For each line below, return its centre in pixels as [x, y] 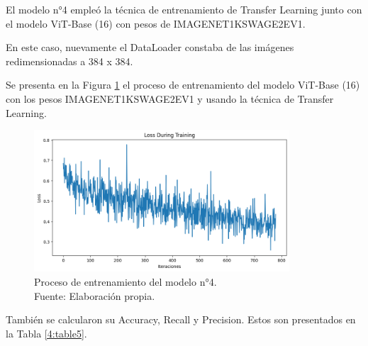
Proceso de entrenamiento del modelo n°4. [126, 281]
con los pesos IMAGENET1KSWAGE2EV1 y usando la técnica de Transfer [170, 98]
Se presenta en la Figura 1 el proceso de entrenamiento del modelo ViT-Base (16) [183, 85]
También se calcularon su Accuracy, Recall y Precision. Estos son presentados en [181, 319]
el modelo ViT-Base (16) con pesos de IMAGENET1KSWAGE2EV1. [156, 23]
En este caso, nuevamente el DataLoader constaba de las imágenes [150, 47]
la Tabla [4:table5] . [46, 333]
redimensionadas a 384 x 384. [69, 61]
